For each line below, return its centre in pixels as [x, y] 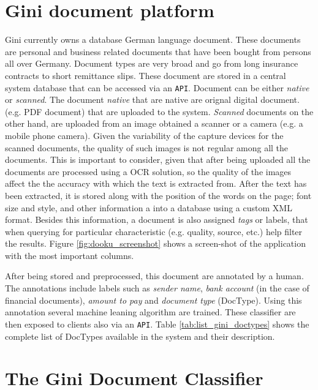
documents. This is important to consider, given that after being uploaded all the [158, 159]
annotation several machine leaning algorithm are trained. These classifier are [150, 312]
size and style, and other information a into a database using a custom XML [149, 207]
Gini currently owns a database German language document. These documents [153, 39]
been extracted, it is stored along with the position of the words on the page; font [158, 195]
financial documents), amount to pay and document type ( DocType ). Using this [153, 300]
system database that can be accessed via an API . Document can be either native [157, 87]
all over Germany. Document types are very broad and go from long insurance [152, 63]
